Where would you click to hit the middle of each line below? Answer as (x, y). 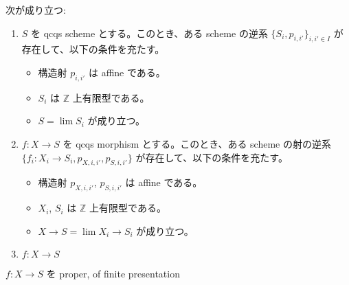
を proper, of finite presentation (113, 274)
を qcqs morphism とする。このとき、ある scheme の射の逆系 (197, 143)
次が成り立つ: (36, 10)
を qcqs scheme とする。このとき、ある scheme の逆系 (149, 33)
